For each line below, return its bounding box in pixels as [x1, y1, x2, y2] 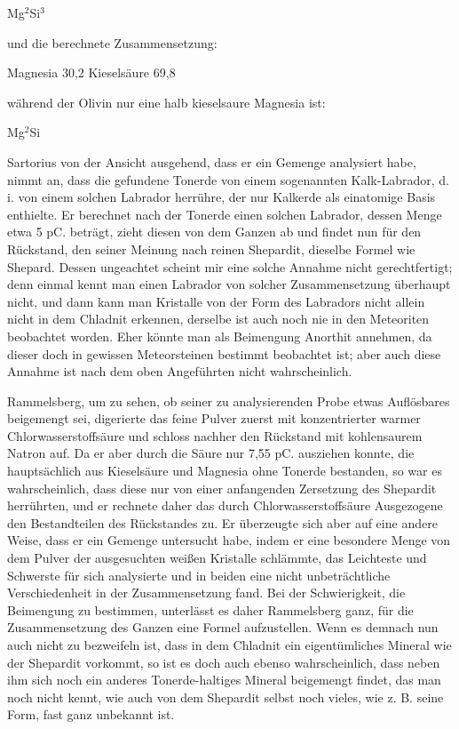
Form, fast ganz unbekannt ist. [7, 705, 175, 724]
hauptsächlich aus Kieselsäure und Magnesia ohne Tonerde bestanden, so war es [7, 461, 442, 480]
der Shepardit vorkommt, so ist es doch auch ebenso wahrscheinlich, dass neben [7, 653, 440, 671]
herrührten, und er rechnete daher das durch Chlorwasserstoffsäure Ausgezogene [7, 496, 443, 515]
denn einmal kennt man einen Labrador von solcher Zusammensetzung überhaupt [7, 275, 451, 293]
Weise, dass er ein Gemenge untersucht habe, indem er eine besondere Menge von [7, 531, 451, 549]
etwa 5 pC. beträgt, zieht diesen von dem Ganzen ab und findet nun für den [7, 222, 422, 241]
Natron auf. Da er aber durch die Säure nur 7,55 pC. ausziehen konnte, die [7, 444, 415, 462]
